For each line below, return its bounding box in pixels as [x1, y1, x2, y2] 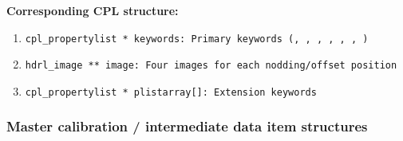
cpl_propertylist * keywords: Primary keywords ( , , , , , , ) [25, 33, 369, 45]
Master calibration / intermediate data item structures [6, 116, 368, 136]
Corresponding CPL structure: [6, 2, 179, 18]
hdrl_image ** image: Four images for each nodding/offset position [25, 60, 397, 72]
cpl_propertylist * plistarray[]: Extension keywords [25, 86, 317, 98]
